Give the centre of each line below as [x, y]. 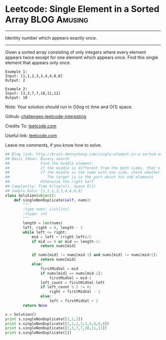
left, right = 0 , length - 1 [53, 228]
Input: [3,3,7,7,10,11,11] [33, 93]
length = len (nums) [43, 223]
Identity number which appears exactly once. [51, 38]
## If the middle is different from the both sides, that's [83, 168]
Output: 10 [16, 97]
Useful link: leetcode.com [31, 135]
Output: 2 [15, 80]
